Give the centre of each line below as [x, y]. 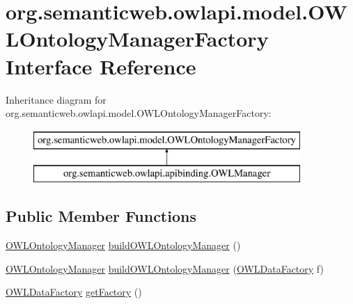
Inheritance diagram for [56, 99]
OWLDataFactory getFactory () [74, 292]
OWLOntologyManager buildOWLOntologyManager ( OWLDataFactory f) [165, 268]
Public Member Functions [101, 216]
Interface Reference [101, 66]
